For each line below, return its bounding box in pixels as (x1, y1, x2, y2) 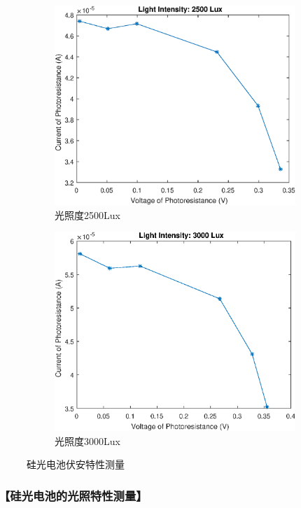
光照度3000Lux (55, 433, 120, 448)
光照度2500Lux (55, 207, 120, 222)
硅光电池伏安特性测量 (27, 457, 125, 472)
